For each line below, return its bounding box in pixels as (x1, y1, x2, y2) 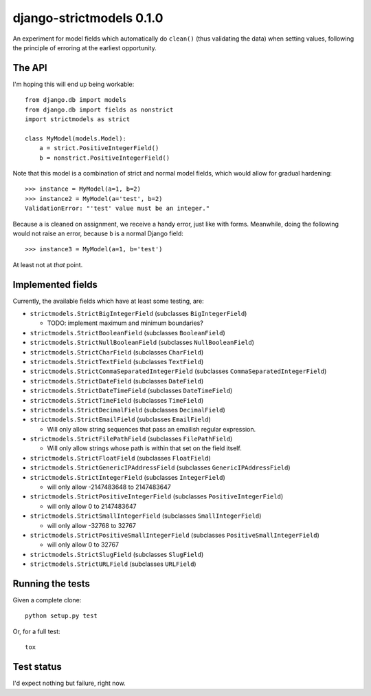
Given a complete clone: (12, 596, 82, 604)
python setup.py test (25, 612, 98, 620)
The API (12, 62, 47, 74)
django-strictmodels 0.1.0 (12, 10, 164, 25)
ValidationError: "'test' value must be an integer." (25, 204, 210, 213)
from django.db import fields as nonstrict (25, 105, 174, 114)
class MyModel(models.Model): (25, 134, 127, 143)
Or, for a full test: (12, 627, 61, 635)
